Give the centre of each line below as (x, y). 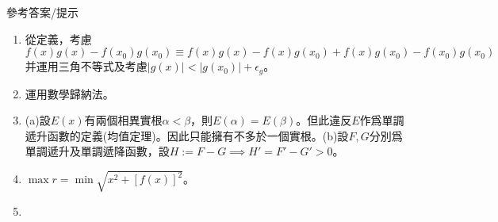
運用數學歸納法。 (69, 93)
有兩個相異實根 (123, 120)
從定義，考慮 (58, 38)
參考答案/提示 (42, 12)
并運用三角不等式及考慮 (86, 66)
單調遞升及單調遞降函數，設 (97, 151)
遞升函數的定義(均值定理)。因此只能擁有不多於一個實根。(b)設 (187, 135)
